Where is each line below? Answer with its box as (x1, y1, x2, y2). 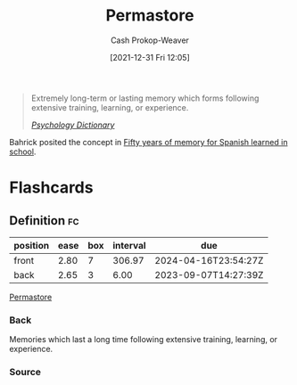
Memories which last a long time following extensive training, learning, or (9, 334, 278, 345)
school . (9, 146, 37, 157)
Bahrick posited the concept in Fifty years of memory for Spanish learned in (9, 136, 288, 147)
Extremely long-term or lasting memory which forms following (30, 93, 260, 103)
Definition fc (9, 213, 79, 228)
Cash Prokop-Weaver (110, 35, 190, 45)
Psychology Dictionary (30, 119, 115, 130)
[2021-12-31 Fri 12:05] (110, 52, 190, 62)
